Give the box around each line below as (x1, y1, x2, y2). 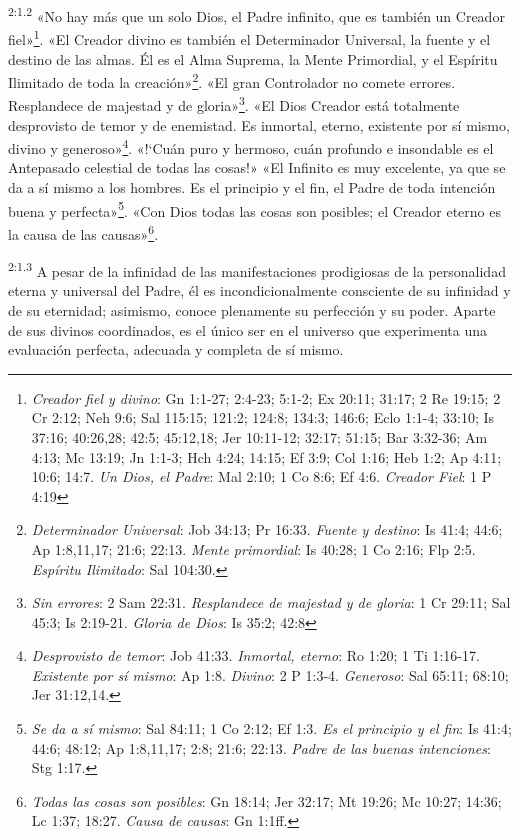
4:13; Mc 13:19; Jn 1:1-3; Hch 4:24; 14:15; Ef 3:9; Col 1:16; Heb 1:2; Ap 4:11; (31, 446, 502, 467)
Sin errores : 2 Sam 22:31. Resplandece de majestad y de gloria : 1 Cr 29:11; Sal (31, 592, 511, 613)
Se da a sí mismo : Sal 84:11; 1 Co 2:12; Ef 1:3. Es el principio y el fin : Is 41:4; (31, 718, 512, 739)
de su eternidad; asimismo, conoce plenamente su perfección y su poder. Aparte (8, 299, 496, 320)
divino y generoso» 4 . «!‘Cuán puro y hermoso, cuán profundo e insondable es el (8, 135, 494, 158)
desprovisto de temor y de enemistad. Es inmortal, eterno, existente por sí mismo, (8, 114, 510, 135)
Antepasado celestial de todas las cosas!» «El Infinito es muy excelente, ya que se (8, 157, 506, 178)
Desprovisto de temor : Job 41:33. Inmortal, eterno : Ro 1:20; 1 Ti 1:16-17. (31, 645, 480, 666)
